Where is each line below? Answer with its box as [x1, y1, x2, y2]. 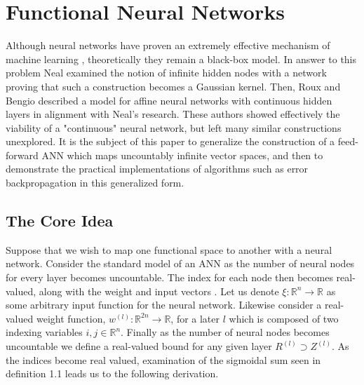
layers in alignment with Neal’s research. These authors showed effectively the [6, 107, 340, 121]
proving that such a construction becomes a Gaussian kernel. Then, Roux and [6, 79, 341, 93]
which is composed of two [229, 311, 339, 325]
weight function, [36, 311, 106, 325]
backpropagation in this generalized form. [6, 175, 184, 190]
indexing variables [6, 325, 83, 339]
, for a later [170, 311, 220, 325]
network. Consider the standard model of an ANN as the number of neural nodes [6, 256, 355, 271]
